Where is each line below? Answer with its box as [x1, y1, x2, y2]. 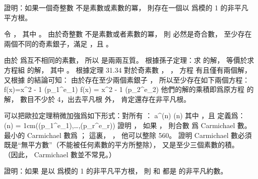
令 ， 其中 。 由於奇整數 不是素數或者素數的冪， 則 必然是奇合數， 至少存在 [4, 29, 252, 39]
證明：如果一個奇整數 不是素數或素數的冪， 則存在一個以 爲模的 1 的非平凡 [4, 2, 249, 12]
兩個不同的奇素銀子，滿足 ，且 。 [4, 38, 113, 48]
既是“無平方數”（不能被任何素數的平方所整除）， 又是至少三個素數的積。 [4, 139, 239, 150]
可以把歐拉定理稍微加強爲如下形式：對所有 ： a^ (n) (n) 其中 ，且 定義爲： [4, 110, 246, 121]
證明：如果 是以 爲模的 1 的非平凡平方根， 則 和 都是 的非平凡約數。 [4, 166, 228, 176]
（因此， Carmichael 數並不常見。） [4, 149, 116, 159]
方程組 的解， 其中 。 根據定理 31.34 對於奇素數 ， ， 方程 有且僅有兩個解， [4, 64, 252, 75]
